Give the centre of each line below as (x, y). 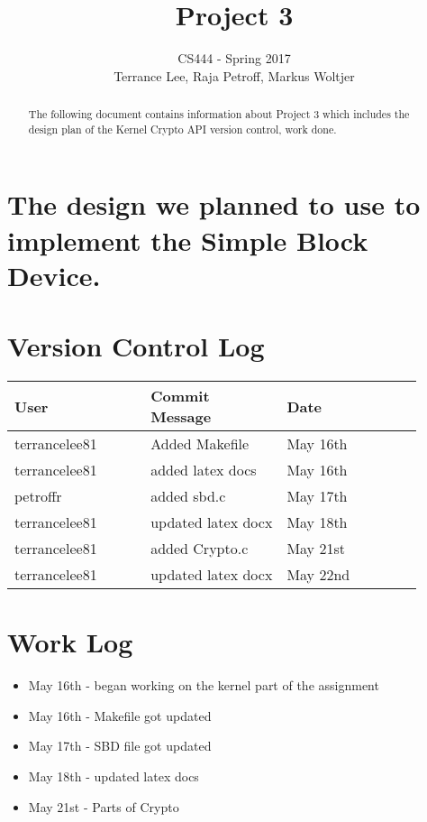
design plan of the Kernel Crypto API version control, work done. (182, 129)
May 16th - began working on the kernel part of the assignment (204, 685)
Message (181, 417)
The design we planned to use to (214, 204)
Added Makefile (200, 444)
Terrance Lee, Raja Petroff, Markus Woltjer (234, 75)
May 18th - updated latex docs (114, 776)
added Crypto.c (200, 549)
